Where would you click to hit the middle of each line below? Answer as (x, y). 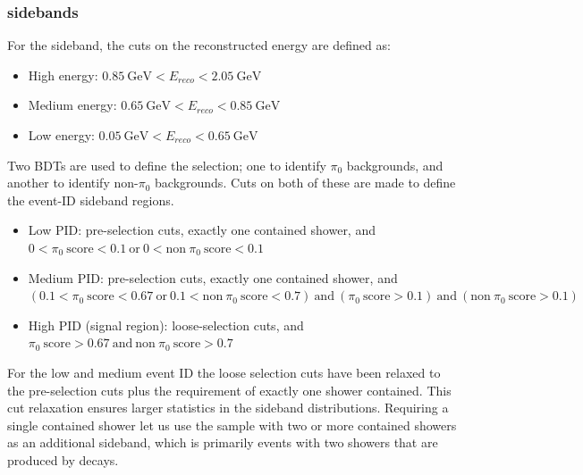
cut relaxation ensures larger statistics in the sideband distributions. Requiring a (228, 408)
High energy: (63, 75)
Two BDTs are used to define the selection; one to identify (167, 165)
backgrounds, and (395, 165)
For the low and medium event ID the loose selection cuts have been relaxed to (224, 372)
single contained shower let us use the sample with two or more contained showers (232, 425)
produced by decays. (63, 459)
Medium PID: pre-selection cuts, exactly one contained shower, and (213, 277)
